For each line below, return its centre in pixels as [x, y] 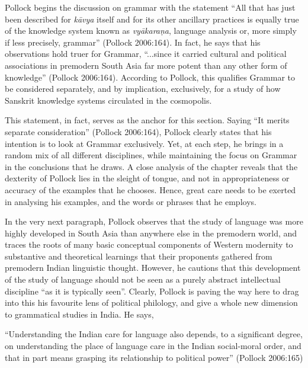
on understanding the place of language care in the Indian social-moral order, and [153, 346]
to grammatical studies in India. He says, [79, 314]
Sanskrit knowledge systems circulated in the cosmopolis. [108, 100]
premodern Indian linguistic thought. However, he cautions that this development [153, 268]
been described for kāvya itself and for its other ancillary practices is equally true [152, 19]
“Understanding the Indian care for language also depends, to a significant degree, [154, 334]
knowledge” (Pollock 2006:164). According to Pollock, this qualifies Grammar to [150, 77]
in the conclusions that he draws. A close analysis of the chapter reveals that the [151, 166]
